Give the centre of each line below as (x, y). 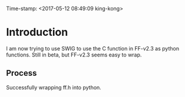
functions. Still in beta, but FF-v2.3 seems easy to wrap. (74, 55)
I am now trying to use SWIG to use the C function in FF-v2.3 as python (93, 48)
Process (22, 73)
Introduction (37, 32)
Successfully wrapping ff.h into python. (54, 87)
